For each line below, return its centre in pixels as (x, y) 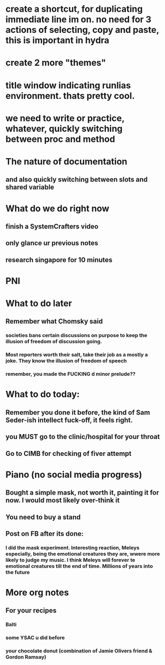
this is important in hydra (58, 41)
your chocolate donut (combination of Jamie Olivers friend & (79, 651)
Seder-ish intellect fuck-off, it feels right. (69, 420)
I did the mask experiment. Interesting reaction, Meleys (72, 548)
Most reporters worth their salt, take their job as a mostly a (77, 355)
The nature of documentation (67, 161)
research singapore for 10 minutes (59, 260)
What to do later (39, 304)
